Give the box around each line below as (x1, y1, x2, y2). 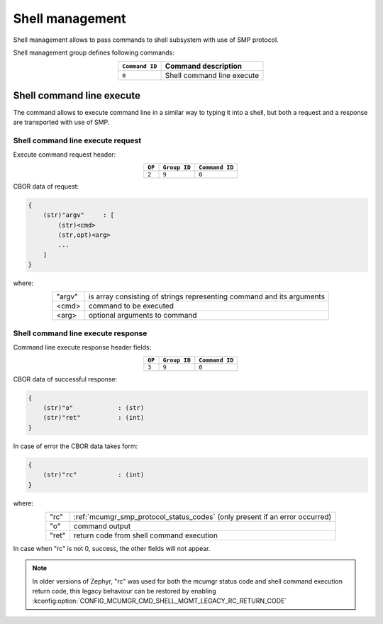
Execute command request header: (13, 150, 116, 159)
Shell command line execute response (13, 328, 148, 338)
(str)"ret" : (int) (43, 413, 145, 422)
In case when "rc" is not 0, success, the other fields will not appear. (13, 544, 211, 552)
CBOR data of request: (13, 182, 79, 191)
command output (73, 521, 131, 531)
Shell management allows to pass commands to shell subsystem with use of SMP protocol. (13, 35, 279, 44)
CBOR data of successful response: (13, 374, 118, 383)
